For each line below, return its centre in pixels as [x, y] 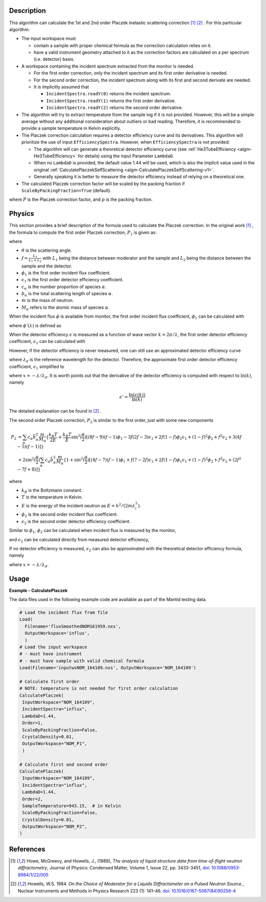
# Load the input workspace [53, 647]
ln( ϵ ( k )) [137, 395]
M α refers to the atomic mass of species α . [66, 308]
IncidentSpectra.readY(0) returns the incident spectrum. [109, 94]
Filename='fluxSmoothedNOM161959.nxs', [73, 626]
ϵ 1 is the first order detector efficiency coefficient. [72, 280]
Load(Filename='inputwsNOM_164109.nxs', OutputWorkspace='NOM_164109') [108, 668]
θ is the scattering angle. [47, 250]
